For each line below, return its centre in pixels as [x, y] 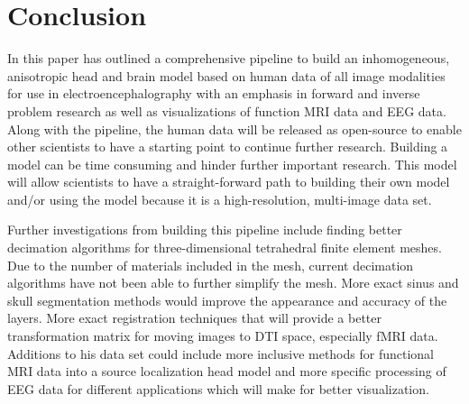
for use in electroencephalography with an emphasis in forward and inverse [214, 93]
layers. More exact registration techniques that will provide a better [195, 318]
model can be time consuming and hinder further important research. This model [232, 164]
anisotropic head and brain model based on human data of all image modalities [226, 75]
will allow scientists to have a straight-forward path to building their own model [229, 182]
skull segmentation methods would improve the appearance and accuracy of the [227, 300]
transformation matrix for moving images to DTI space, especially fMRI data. [223, 336]
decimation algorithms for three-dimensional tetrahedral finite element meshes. [225, 248]
